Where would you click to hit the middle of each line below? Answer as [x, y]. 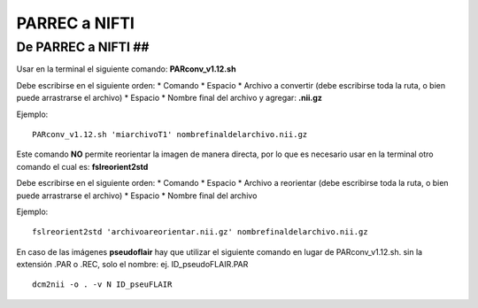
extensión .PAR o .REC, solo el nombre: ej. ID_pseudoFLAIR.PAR [132, 265]
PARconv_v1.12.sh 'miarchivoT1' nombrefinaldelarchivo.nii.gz [170, 134]
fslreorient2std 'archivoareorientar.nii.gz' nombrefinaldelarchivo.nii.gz [200, 232]
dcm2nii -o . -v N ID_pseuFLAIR [102, 285]
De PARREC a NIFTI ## [83, 47]
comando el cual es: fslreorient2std [82, 166]
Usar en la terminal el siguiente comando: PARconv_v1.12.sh [126, 69]
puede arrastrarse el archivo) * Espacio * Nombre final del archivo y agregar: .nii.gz [170, 98]
